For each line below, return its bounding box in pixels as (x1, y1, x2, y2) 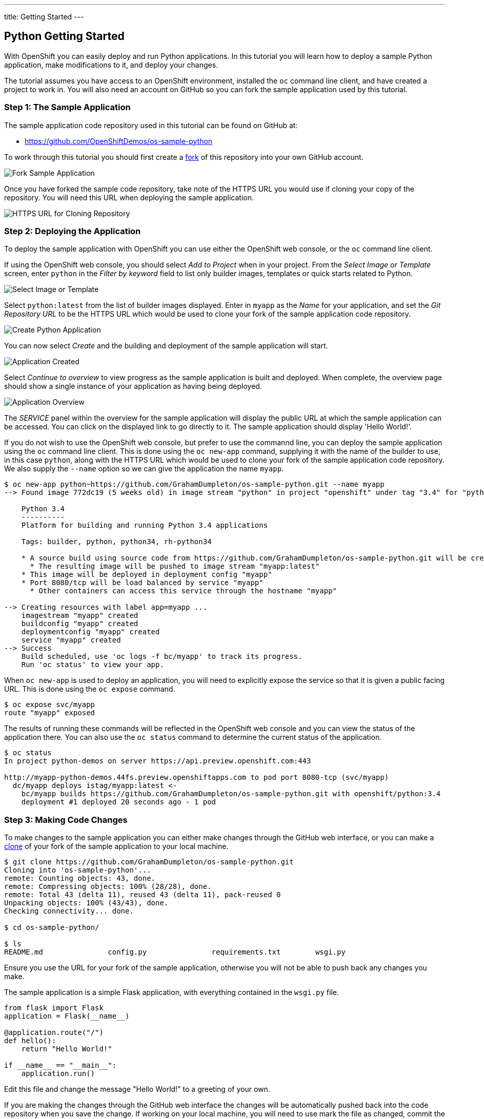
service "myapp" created (21, 636, 121, 645)
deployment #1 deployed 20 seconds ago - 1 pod (21, 798, 216, 806)
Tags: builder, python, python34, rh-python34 (21, 537, 212, 546)
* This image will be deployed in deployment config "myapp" (21, 570, 272, 579)
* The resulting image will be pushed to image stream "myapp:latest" (30, 562, 320, 571)
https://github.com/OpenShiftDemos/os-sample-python (25, 136, 213, 146)
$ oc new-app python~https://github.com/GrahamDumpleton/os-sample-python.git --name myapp (4, 480, 385, 489)
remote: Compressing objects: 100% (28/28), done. (4, 882, 212, 891)
